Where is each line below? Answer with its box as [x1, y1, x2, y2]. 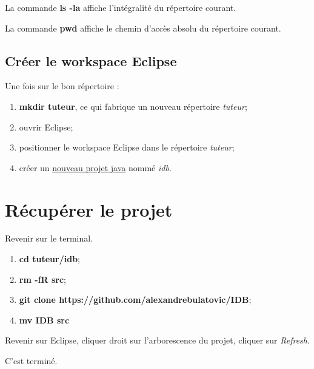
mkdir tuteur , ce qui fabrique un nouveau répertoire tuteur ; [19, 100, 247, 112]
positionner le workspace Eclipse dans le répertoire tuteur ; [19, 141, 235, 154]
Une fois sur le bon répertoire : [5, 80, 119, 92]
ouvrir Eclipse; [19, 120, 73, 133]
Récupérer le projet [5, 197, 173, 222]
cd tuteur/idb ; [19, 252, 80, 265]
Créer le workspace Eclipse [5, 51, 177, 70]
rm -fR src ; [19, 273, 66, 285]
